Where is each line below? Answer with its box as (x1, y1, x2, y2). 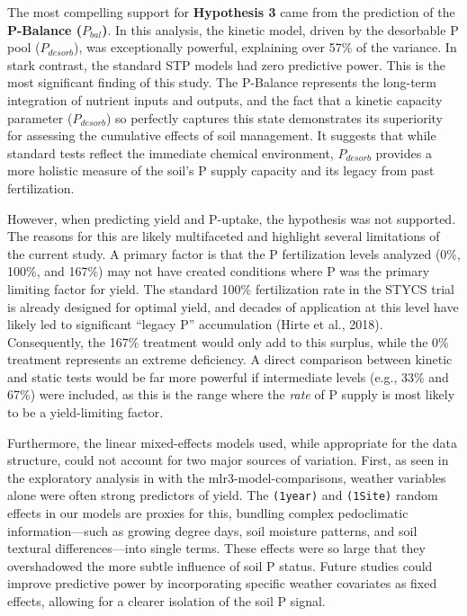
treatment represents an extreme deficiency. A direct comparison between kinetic (7, 350, 453, 369)
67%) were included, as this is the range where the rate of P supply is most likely (7, 385, 455, 404)
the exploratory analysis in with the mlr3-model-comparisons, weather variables (7, 468, 446, 487)
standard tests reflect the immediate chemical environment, (7, 143, 334, 162)
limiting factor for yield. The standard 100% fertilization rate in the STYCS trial (7, 279, 454, 298)
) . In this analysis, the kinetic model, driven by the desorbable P (102, 20, 459, 39)
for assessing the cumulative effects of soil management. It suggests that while (7, 126, 436, 145)
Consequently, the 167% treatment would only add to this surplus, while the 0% (7, 332, 449, 351)
